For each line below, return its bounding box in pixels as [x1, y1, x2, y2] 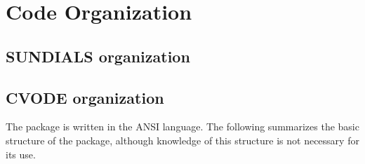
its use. [6, 146, 36, 161]
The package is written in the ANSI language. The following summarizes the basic [6, 119, 359, 134]
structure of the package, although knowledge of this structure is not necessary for [6, 132, 359, 147]
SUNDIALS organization [6, 45, 190, 67]
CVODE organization [6, 86, 164, 108]
